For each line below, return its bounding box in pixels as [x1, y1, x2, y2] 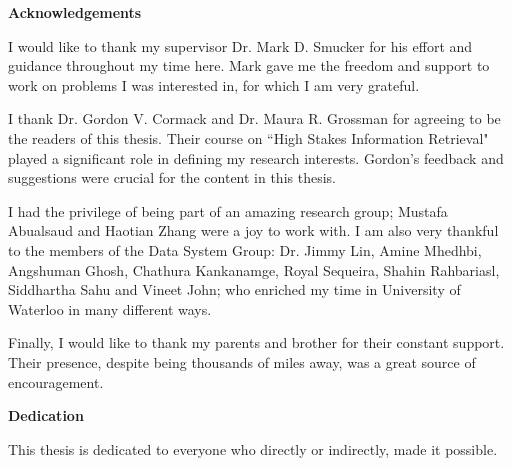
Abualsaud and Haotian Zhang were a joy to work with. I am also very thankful [8, 220, 499, 241]
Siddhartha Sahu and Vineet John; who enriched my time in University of [8, 279, 461, 300]
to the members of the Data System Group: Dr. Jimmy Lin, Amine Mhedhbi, [8, 239, 482, 260]
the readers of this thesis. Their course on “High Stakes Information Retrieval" [8, 127, 489, 148]
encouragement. [8, 371, 104, 392]
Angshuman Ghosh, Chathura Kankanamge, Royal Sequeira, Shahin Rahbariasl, [8, 259, 500, 280]
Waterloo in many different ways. [8, 298, 212, 319]
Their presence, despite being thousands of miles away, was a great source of [8, 351, 476, 372]
